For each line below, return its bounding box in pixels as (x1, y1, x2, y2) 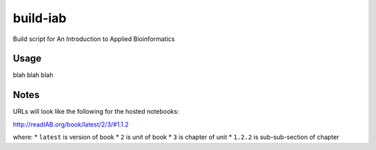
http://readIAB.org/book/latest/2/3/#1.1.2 (13, 120, 129, 128)
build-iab (13, 10, 67, 26)
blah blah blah (13, 71, 54, 79)
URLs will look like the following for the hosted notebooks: (13, 108, 180, 116)
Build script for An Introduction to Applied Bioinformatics (13, 35, 175, 43)
